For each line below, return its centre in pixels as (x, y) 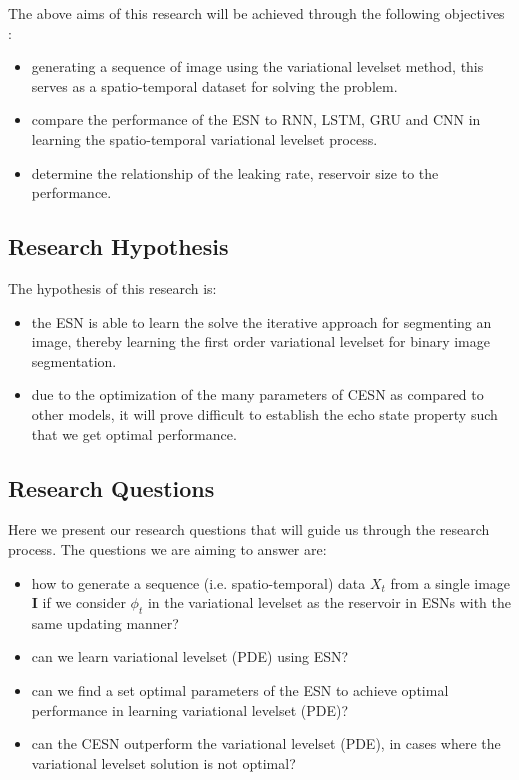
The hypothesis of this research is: (112, 287)
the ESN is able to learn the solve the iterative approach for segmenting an (261, 321)
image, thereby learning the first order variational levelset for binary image (261, 341)
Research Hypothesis (118, 246)
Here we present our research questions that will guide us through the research (249, 529)
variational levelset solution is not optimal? (163, 762)
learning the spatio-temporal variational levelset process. (204, 138)
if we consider (84, 602)
